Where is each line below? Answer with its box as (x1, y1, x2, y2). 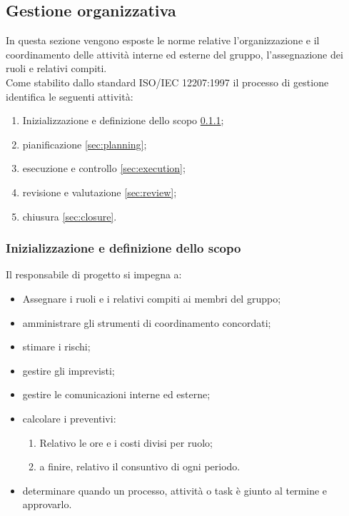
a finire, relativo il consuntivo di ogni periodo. (39, 459, 241, 474)
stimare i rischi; (22, 339, 91, 354)
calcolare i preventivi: (22, 410, 116, 425)
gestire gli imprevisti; (22, 363, 115, 378)
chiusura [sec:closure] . (22, 208, 117, 223)
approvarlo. (22, 497, 72, 512)
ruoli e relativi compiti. (6, 61, 107, 76)
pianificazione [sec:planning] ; (22, 136, 147, 151)
